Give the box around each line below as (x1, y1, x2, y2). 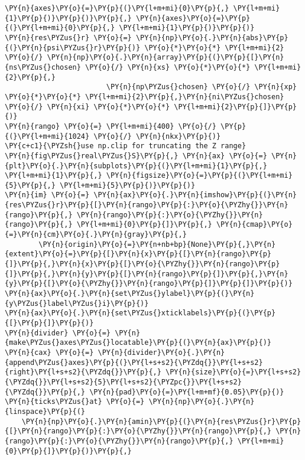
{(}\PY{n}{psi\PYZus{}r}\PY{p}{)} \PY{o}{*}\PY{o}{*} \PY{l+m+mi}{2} (5, 43, 284, 52)
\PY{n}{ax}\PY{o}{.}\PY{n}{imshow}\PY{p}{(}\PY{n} (93, 191, 297, 200)
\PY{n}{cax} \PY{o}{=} (5, 348, 94, 357)
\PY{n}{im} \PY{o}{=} (5, 191, 90, 200)
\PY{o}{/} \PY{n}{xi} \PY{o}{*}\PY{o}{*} (5, 102, 170, 111)
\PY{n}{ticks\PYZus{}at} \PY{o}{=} (5, 397, 145, 406)
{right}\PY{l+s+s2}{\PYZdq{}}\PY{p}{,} (5, 368, 161, 377)
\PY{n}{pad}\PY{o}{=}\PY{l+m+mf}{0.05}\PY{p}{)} (89, 387, 284, 396)
